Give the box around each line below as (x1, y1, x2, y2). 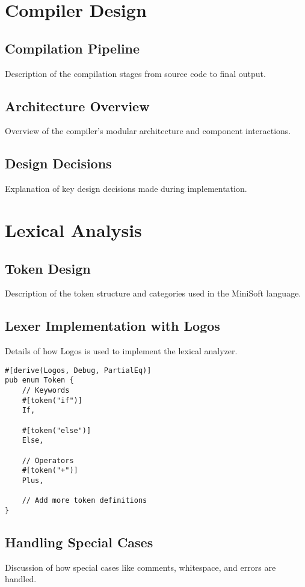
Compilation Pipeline (5, 38, 140, 57)
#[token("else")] (22, 426, 91, 435)
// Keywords (22, 386, 70, 395)
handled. (5, 573, 37, 585)
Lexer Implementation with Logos (5, 316, 220, 335)
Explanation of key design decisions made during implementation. (5, 182, 247, 195)
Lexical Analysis (5, 217, 142, 242)
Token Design (5, 259, 91, 277)
